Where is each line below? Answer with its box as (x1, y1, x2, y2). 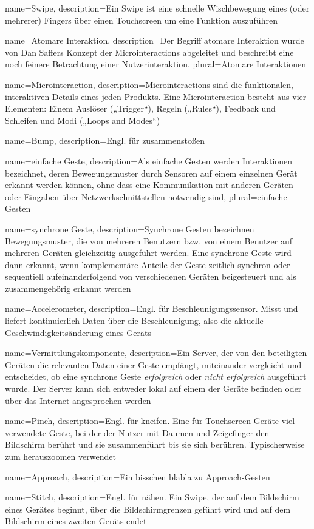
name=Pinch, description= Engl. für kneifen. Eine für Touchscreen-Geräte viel (5, 414, 295, 427)
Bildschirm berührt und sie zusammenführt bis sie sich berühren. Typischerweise (5, 438, 305, 451)
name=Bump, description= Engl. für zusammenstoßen (5, 134, 205, 147)
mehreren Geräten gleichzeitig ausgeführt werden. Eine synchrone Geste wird (5, 246, 292, 259)
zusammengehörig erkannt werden (5, 281, 131, 294)
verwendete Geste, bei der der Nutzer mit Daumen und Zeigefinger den (5, 426, 270, 439)
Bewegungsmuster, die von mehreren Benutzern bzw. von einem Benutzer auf (5, 234, 292, 247)
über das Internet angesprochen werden (5, 394, 151, 406)
